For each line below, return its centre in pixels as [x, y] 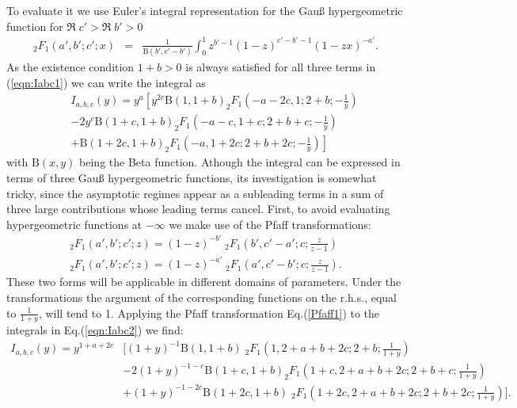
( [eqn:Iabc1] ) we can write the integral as [106, 82]
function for [35, 26]
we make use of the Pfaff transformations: [270, 224]
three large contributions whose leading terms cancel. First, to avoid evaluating [198, 209]
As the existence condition [70, 67]
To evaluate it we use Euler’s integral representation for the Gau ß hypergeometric [205, 10]
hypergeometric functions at [74, 224]
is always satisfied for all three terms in [281, 67]
